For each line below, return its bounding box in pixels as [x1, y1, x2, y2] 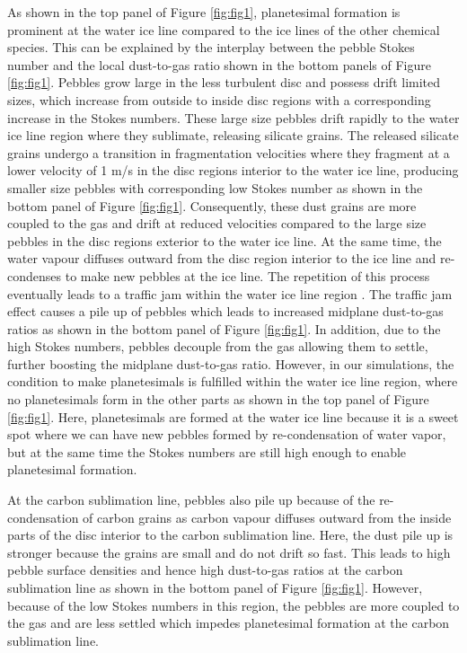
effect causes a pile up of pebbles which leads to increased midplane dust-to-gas [7, 302, 444, 321]
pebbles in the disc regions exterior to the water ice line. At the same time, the [7, 231, 442, 250]
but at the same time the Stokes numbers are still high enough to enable [7, 442, 407, 461]
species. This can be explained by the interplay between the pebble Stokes [7, 38, 415, 57]
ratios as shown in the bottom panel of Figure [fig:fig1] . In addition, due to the [7, 319, 441, 338]
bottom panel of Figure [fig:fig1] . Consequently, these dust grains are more [7, 196, 417, 215]
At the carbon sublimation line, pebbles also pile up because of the [7, 490, 375, 509]
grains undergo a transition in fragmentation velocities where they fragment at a [7, 143, 450, 162]
